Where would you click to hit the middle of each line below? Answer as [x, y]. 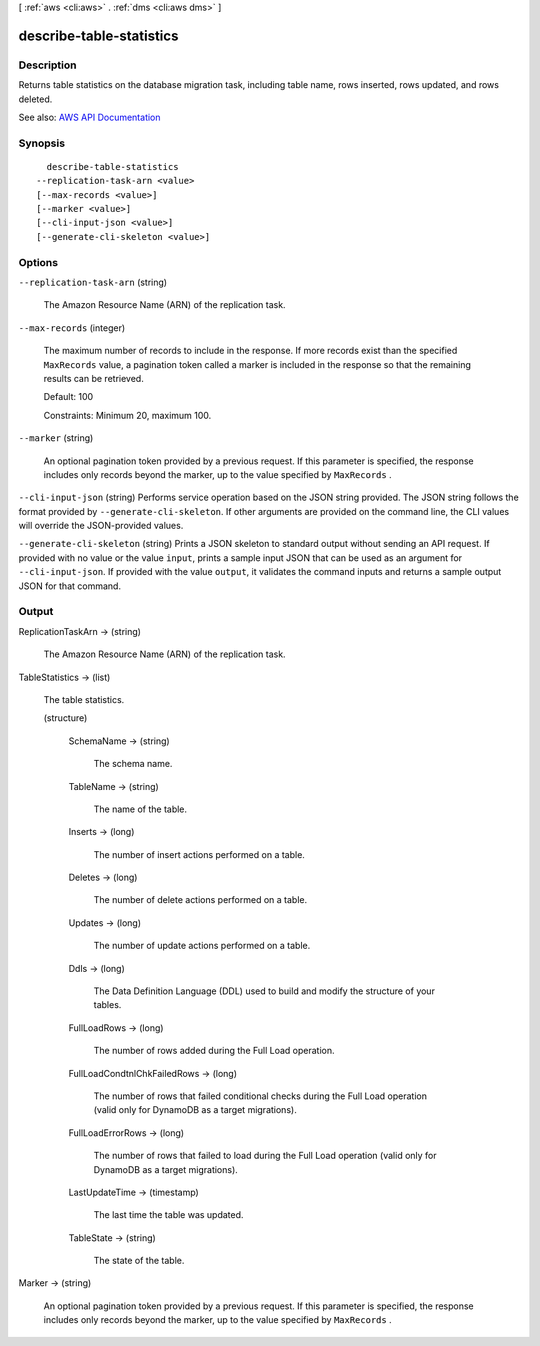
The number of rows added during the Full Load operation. [214, 1051]
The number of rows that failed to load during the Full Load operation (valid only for [265, 1156]
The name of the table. [140, 809]
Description [47, 65]
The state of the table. [139, 1261]
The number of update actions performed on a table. [202, 946]
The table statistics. [84, 699]
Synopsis [41, 143]
